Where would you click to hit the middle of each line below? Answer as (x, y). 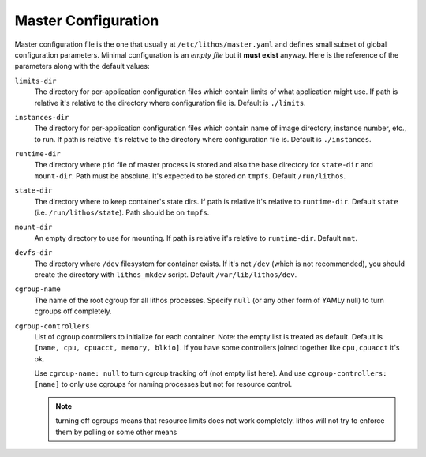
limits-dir (35, 81)
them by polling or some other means (116, 432)
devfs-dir (34, 253)
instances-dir (42, 117)
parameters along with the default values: (82, 66)
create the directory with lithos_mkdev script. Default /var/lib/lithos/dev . (166, 274)
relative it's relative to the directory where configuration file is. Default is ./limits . (170, 103)
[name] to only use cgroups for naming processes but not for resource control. (163, 384)
